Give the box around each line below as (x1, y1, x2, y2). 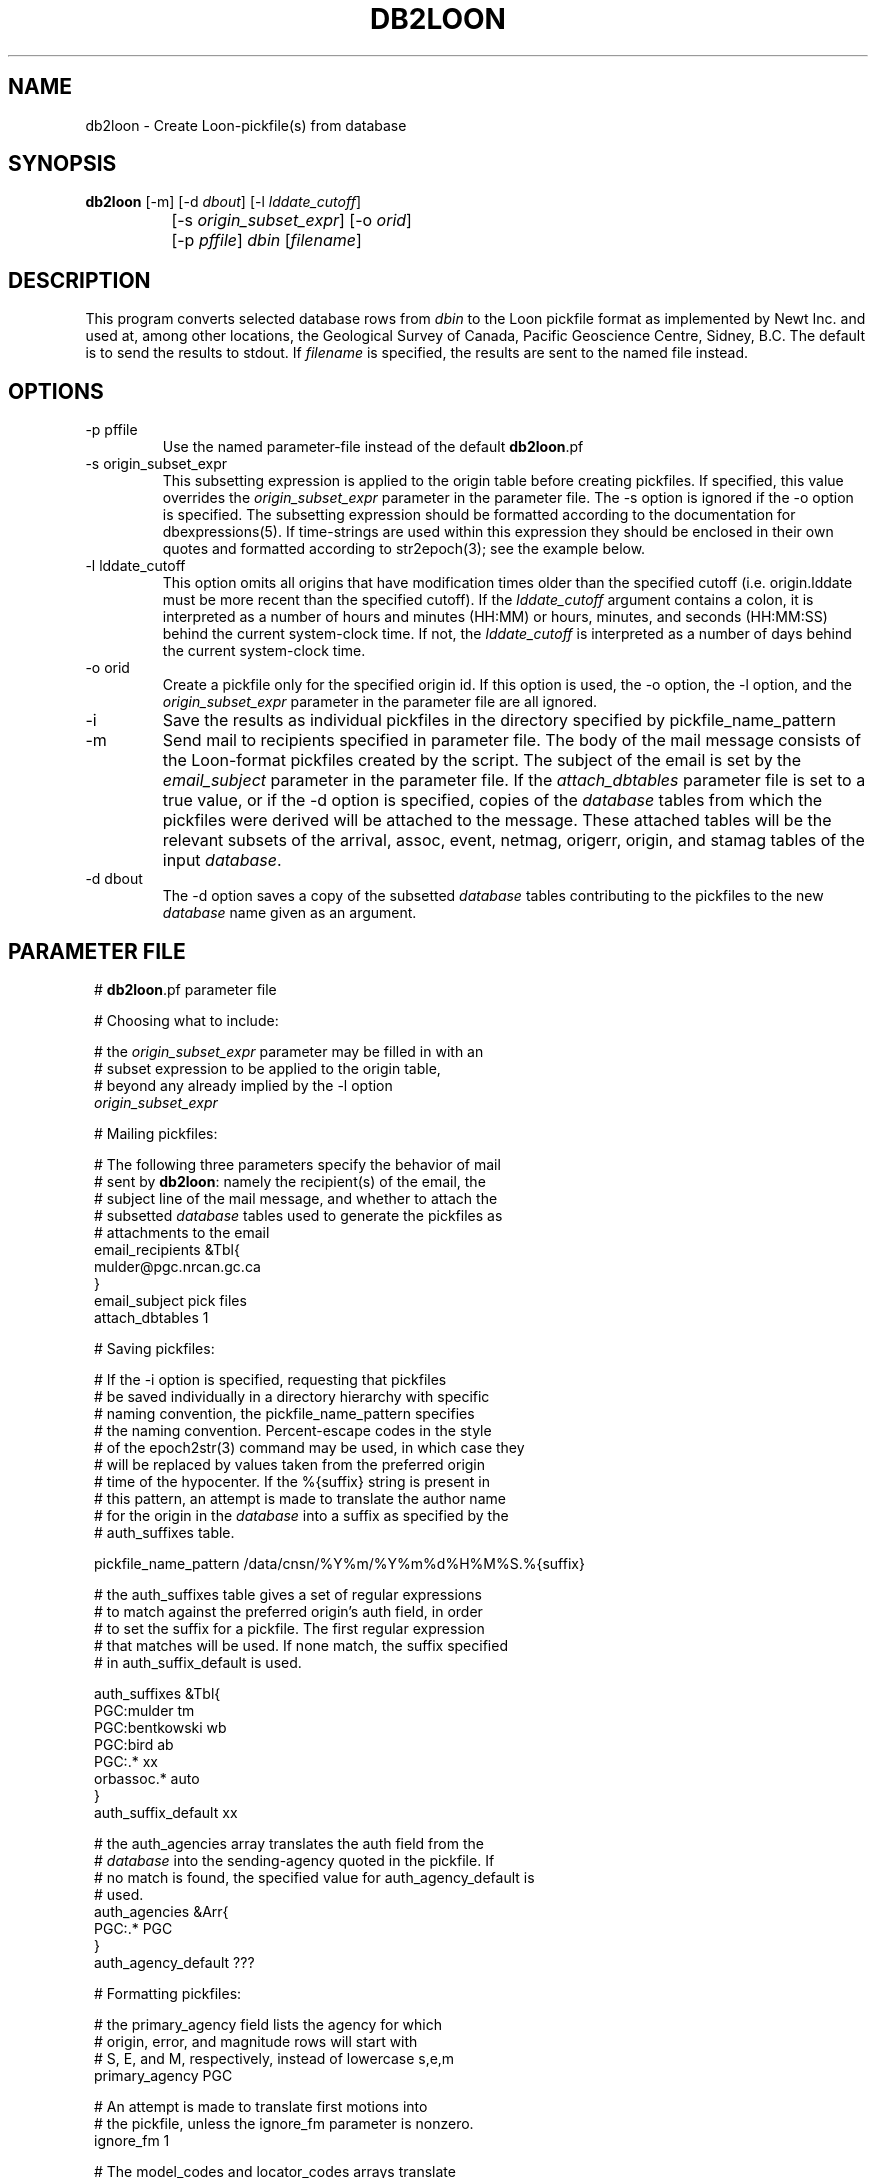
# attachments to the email (94, 1223, 270, 1241)
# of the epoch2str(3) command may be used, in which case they (94, 1438, 525, 1456)
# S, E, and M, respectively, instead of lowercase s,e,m (94, 2049, 455, 2067)
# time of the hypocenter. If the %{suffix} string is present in (94, 1472, 490, 1490)
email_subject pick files (94, 1291, 247, 1309)
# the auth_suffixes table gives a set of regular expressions (94, 1585, 482, 1603)
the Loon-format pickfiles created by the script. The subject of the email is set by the (162, 750, 802, 771)
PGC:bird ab (94, 1735, 174, 1753)
